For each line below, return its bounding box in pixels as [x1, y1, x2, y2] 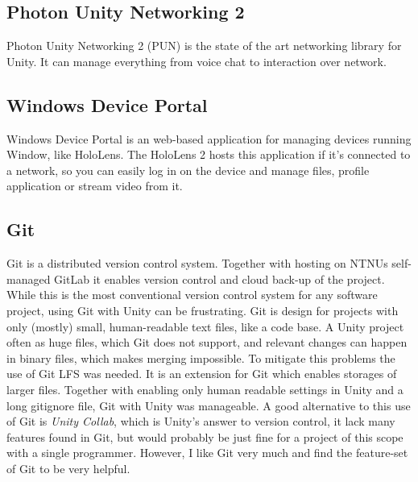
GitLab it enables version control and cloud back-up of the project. [54, 270, 385, 287]
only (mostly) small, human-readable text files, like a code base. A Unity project [6, 318, 404, 334]
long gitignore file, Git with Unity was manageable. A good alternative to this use [6, 397, 411, 413]
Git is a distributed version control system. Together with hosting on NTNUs [6, 255, 388, 272]
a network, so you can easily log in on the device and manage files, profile [6, 161, 370, 178]
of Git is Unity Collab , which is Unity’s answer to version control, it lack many [6, 413, 395, 430]
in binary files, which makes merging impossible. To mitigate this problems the [6, 349, 395, 366]
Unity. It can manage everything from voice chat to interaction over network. [6, 52, 387, 69]
